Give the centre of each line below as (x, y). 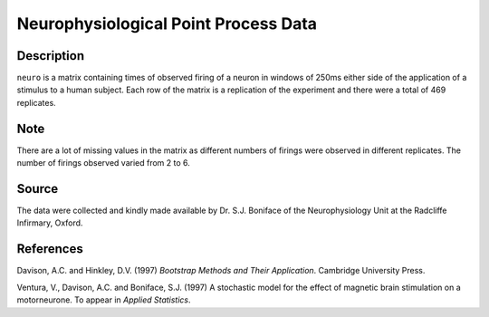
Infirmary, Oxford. (50, 223)
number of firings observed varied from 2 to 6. (103, 163)
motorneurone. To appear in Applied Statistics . (104, 300)
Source (38, 189)
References (50, 249)
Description (51, 56)
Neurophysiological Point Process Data (167, 24)
